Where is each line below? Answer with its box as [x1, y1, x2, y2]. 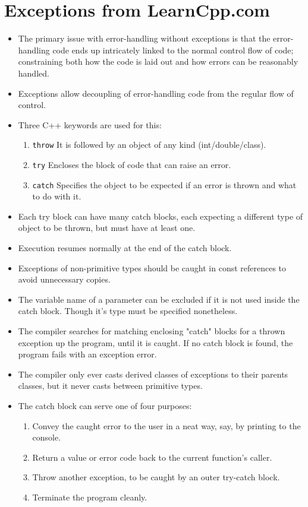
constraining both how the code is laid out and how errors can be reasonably [18, 55, 298, 68]
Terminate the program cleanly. [32, 490, 147, 503]
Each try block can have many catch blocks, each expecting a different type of [18, 210, 303, 222]
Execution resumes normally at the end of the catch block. [18, 242, 232, 254]
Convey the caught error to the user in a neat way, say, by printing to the [32, 419, 301, 432]
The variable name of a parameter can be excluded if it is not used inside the [18, 293, 300, 305]
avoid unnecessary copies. [18, 273, 111, 286]
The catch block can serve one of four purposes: [18, 399, 192, 411]
